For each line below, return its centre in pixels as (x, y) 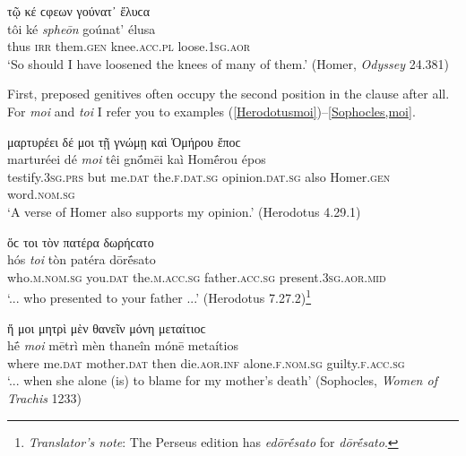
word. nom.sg (41, 194)
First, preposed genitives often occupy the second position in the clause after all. (229, 94)
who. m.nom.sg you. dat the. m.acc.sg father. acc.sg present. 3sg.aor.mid (197, 276)
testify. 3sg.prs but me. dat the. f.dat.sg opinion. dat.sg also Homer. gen (199, 176)
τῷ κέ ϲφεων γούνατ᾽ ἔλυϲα (79, 11)
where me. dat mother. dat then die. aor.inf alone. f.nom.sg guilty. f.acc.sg (206, 362)
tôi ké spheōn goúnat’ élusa (82, 28)
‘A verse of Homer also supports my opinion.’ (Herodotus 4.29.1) (184, 211)
